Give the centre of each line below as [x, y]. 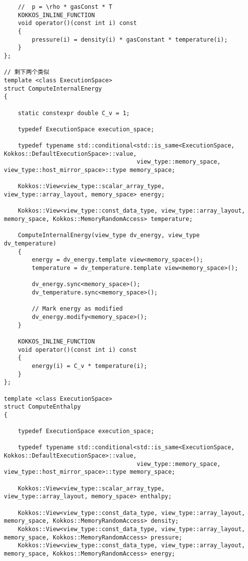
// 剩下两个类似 [27, 72]
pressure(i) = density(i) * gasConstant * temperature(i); [130, 39]
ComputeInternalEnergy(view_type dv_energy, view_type [109, 235]
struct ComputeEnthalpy [42, 407]
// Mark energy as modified [77, 309]
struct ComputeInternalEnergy [53, 88]
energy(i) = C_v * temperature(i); [90, 366]
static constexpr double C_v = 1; [74, 113]
